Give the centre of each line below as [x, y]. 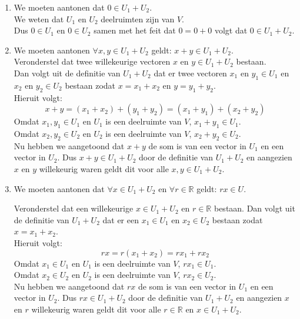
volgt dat [231, 30]
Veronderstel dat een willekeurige [74, 208]
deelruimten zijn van [138, 19]
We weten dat [39, 19]
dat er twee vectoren [190, 73]
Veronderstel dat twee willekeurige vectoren [92, 61]
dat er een [121, 219]
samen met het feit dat [135, 30]
